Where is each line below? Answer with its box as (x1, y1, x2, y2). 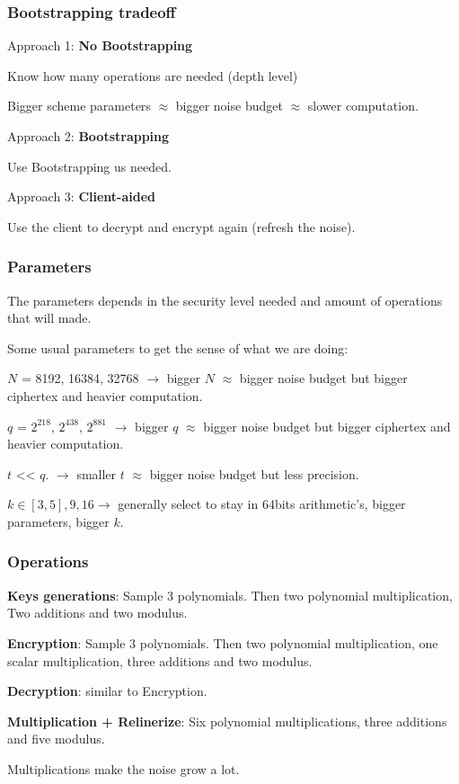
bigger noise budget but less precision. (149, 464, 359, 483)
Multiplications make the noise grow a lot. (7, 759, 240, 778)
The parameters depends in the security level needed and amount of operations (7, 290, 443, 309)
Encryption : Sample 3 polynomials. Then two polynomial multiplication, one (7, 633, 438, 652)
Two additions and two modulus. (7, 603, 188, 622)
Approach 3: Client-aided (7, 187, 156, 206)
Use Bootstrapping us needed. (7, 156, 172, 175)
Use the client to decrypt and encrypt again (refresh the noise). (7, 217, 356, 236)
